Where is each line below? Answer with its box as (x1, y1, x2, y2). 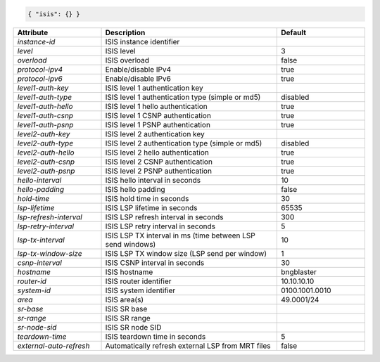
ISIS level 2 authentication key (105, 129, 205, 138)
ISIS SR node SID (105, 322, 162, 332)
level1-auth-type (17, 92, 72, 102)
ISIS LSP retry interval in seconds (105, 221, 216, 231)
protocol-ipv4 (17, 64, 63, 74)
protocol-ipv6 (17, 74, 63, 84)
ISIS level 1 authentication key (105, 83, 203, 93)
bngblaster (280, 267, 317, 277)
